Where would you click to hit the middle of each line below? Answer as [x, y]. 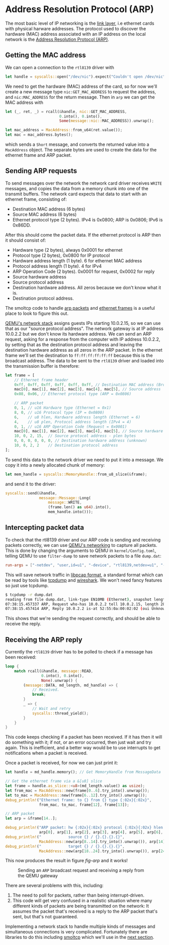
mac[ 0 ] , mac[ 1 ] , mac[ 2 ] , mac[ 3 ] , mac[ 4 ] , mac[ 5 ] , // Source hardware [89, 431]
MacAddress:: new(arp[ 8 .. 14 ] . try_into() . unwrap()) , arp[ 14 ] [102, 842]
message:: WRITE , [65, 503]
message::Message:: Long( [65, 498]
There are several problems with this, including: [55, 885]
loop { [12, 666]
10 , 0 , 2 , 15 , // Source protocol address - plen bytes [75, 436]
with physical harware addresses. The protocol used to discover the [76, 28]
